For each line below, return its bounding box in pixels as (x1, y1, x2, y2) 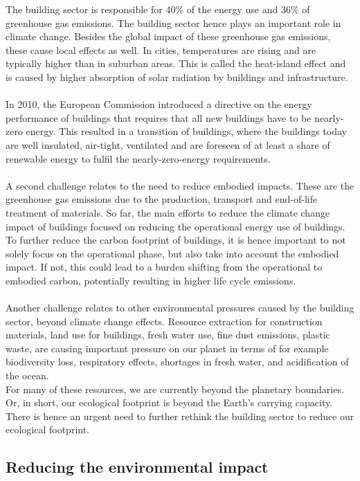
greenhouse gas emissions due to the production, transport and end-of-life (6, 192, 318, 206)
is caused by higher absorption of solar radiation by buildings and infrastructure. (6, 69, 348, 84)
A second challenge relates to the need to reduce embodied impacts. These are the (6, 178, 354, 192)
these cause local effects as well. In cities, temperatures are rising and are (6, 42, 316, 57)
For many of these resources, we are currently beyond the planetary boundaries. (6, 381, 344, 396)
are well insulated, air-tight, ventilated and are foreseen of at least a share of (6, 137, 330, 152)
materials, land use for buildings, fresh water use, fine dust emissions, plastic (6, 327, 330, 342)
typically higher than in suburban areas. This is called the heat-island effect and (6, 56, 346, 71)
